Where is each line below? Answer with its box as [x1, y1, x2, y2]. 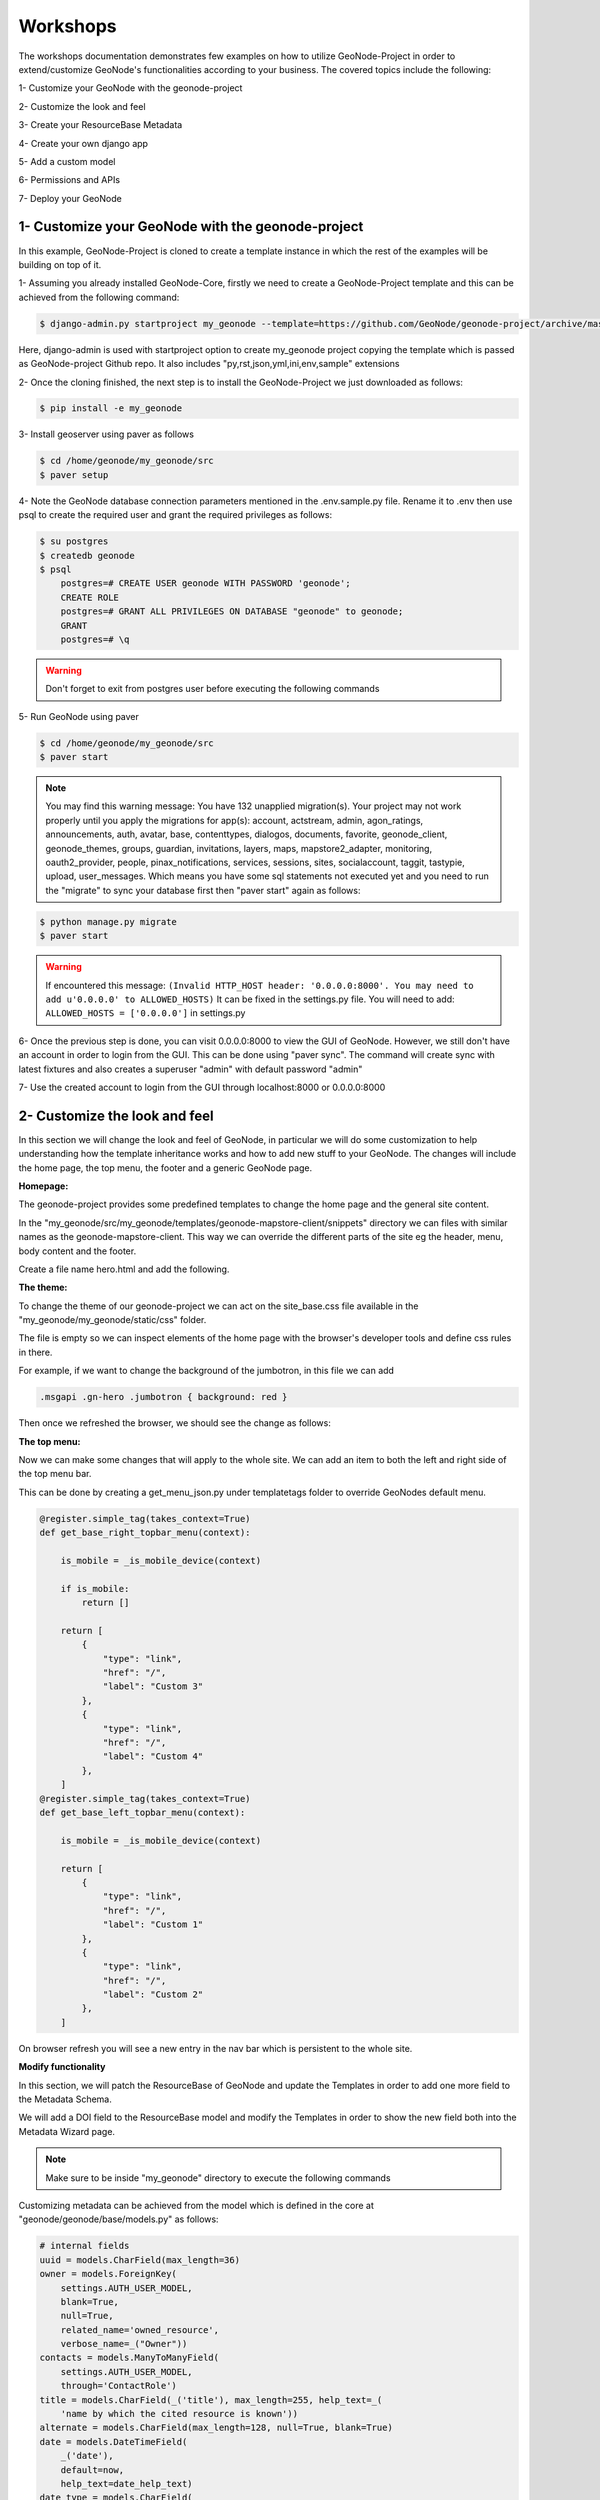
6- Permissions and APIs [18, 174, 120, 186]
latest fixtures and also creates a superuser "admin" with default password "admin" [18, 1063, 363, 1075]
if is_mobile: [60, 1583, 130, 1594]
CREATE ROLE [60, 591, 120, 603]
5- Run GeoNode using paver [18, 710, 140, 722]
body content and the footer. [18, 1245, 137, 1257]
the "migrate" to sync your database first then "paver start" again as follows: [45, 884, 361, 896]
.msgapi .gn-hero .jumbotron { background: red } [39, 1391, 288, 1403]
